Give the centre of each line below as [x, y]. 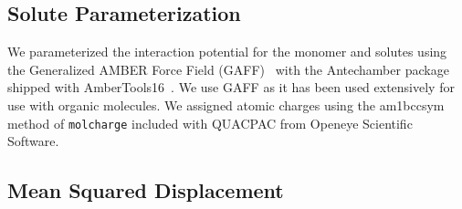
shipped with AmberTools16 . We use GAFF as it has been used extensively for [231, 87]
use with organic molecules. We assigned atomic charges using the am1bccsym [226, 104]
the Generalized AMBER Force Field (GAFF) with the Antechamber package [228, 69]
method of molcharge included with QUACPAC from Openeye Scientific [210, 123]
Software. [33, 141]
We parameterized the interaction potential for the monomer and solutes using [227, 52]
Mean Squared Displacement [146, 190]
